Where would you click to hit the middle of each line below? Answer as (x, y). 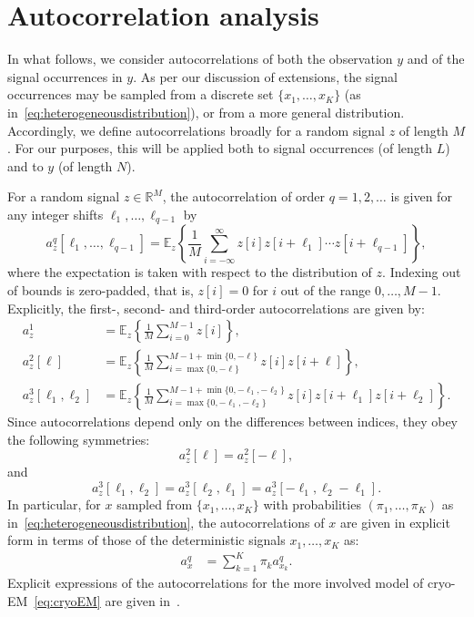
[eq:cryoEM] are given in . (107, 600)
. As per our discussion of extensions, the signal (265, 76)
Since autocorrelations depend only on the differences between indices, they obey (233, 422)
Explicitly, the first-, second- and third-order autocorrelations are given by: (216, 308)
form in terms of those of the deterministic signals (146, 540)
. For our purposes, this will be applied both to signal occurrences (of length (220, 148)
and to (25, 165)
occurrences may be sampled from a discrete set (141, 94)
